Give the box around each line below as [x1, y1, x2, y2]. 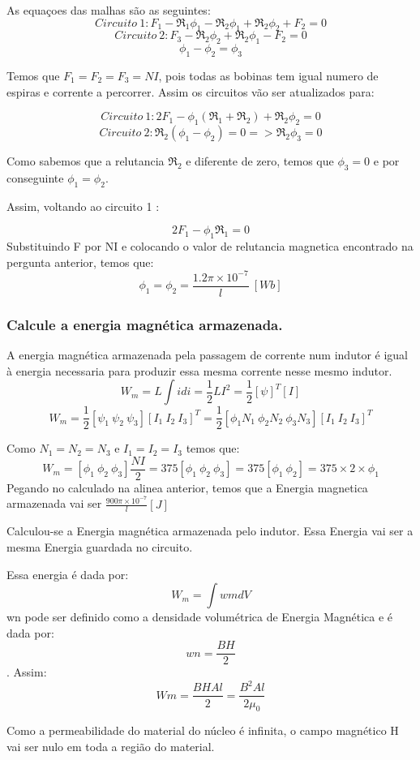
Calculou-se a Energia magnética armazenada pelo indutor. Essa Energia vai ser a [6, 522, 414, 539]
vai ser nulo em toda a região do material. [6, 737, 215, 754]
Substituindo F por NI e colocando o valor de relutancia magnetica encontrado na [6, 237, 414, 254]
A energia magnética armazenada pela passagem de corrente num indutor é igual [6, 346, 408, 363]
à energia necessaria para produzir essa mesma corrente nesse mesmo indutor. [6, 362, 392, 379]
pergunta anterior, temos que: [6, 253, 154, 270]
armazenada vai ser [6, 495, 102, 512]
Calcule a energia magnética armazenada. [6, 314, 283, 334]
